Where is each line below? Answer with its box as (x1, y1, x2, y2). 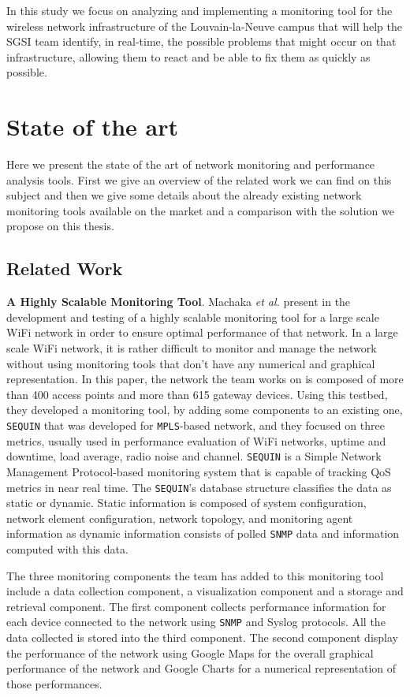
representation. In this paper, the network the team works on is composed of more (6, 371, 404, 387)
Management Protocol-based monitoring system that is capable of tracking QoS (6, 463, 391, 479)
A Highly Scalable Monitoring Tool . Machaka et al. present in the (6, 293, 351, 310)
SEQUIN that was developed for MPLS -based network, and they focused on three (6, 417, 385, 434)
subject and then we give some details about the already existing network (6, 187, 362, 203)
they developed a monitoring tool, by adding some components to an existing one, (6, 401, 403, 418)
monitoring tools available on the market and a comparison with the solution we (6, 202, 394, 218)
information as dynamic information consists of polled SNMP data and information (6, 525, 400, 542)
